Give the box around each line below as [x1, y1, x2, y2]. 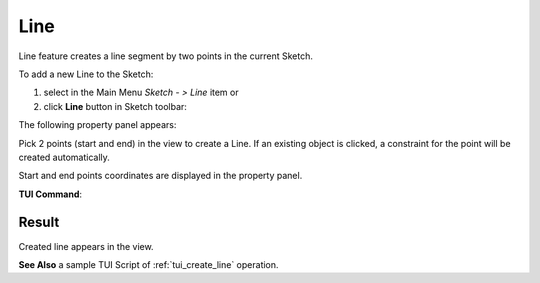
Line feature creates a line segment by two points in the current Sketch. [18, 50, 314, 62]
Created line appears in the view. [18, 240, 154, 252]
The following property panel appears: [18, 119, 177, 131]
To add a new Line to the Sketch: [18, 68, 154, 80]
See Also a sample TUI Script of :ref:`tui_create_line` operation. [18, 258, 279, 270]
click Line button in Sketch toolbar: [43, 100, 187, 112]
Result [18, 214, 60, 231]
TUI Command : [18, 188, 83, 200]
